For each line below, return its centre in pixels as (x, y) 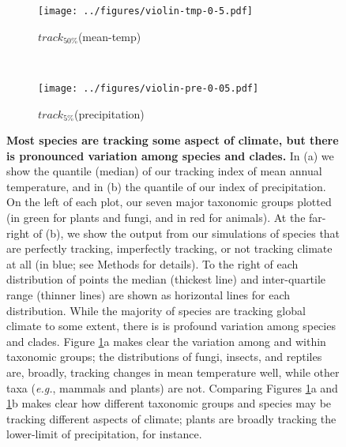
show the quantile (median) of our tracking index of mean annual (164, 171)
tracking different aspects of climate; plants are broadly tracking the (171, 418)
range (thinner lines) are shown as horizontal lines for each (149, 295)
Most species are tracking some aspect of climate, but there (173, 140)
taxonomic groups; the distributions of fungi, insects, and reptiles (164, 357)
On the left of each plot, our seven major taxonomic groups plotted (169, 202)
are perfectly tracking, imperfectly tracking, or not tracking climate (169, 248)
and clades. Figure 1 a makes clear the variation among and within (166, 341)
